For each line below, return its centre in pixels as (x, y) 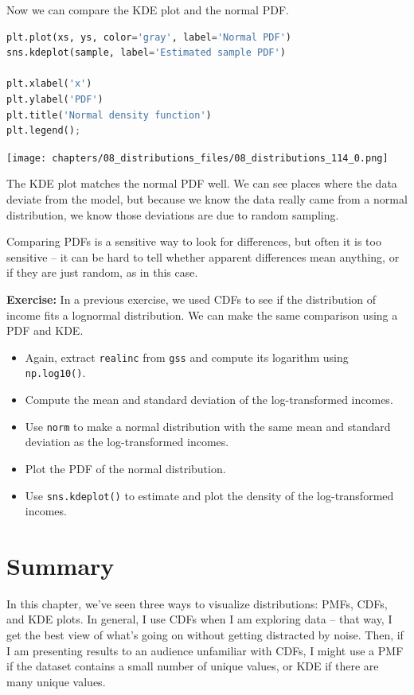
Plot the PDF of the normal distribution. (125, 468)
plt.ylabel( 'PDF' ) (55, 99)
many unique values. (56, 681)
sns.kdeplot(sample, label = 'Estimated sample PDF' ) (146, 53)
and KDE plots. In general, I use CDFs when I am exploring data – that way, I (199, 619)
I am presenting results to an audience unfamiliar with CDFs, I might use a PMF (205, 650)
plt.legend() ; (44, 131)
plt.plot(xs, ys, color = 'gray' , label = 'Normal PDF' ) (149, 37)
